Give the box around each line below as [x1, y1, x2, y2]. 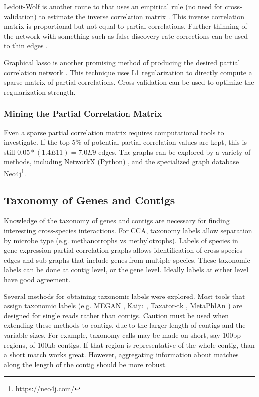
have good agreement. [4, 274, 71, 284]
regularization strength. [4, 86, 76, 97]
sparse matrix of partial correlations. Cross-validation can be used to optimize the [4, 77, 254, 87]
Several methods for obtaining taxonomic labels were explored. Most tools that [4, 291, 245, 301]
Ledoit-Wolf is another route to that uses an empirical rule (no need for [4, 1, 223, 11]
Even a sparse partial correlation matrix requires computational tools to [4, 127, 224, 137]
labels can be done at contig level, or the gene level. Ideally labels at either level [4, 264, 249, 275]
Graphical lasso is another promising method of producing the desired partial [4, 57, 240, 67]
